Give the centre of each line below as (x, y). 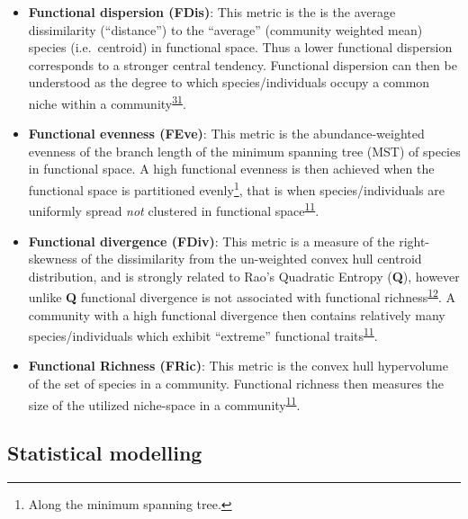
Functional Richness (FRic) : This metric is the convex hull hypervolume (238, 366)
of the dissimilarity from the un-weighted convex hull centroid (252, 259)
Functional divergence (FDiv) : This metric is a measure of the (211, 241)
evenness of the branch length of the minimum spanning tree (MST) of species (244, 151)
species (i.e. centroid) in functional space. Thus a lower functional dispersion (240, 47)
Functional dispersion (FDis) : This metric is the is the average (212, 12)
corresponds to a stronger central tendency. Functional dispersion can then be (243, 64)
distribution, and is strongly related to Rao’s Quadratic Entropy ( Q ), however (244, 276)
